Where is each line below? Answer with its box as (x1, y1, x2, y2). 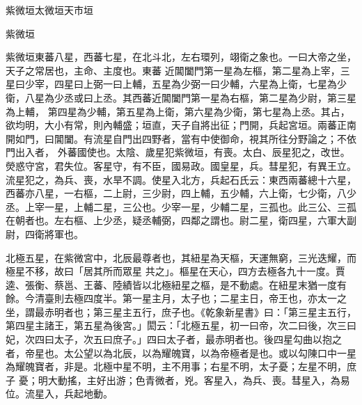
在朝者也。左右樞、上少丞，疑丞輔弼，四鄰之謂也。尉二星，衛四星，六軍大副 (6, 213, 356, 228)
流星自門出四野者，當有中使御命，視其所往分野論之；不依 (93, 131, 356, 145)
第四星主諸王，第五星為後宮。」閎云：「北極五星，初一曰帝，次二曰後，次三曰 (6, 318, 356, 333)
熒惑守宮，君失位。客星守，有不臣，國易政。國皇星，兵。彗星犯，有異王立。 (6, 158, 356, 173)
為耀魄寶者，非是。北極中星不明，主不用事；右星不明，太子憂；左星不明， (6, 359, 347, 374)
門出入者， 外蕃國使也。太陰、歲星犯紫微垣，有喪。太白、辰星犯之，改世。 (6, 145, 350, 159)
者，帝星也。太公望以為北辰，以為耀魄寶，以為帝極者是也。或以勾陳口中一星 (6, 345, 356, 360)
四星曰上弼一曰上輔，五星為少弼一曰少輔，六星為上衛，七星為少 (54, 77, 347, 91)
